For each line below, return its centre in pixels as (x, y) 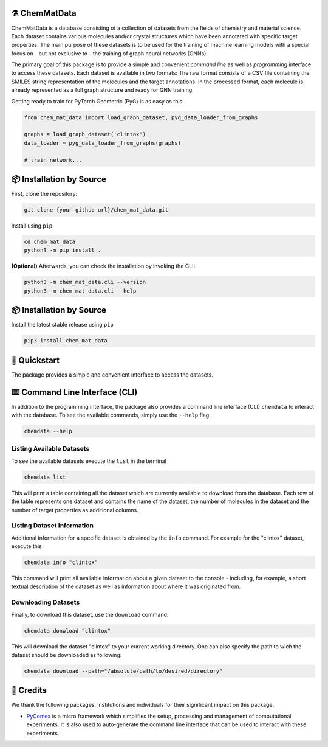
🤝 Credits (29, 690)
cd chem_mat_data (50, 242)
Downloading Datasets (46, 602)
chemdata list (45, 477)
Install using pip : (32, 226)
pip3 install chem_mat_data (66, 341)
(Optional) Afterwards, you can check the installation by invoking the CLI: (103, 266)
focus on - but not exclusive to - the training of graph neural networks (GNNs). (109, 53)
